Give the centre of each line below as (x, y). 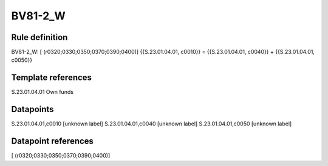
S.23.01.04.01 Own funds (43, 92)
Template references (52, 78)
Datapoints (32, 109)
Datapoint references (53, 141)
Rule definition (39, 37)
